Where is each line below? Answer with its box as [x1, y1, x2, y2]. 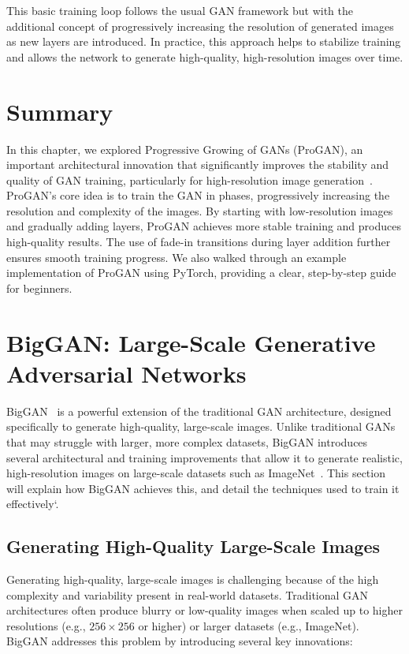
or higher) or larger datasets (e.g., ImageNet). [138, 617, 359, 633]
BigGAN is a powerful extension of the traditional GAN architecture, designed [6, 402, 392, 419]
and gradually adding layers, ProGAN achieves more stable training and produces [6, 218, 401, 234]
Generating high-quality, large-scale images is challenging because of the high [6, 571, 379, 588]
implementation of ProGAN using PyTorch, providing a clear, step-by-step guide [6, 264, 396, 281]
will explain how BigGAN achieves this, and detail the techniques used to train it [6, 480, 400, 496]
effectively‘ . [6, 495, 59, 512]
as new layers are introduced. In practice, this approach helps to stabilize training [6, 33, 401, 50]
